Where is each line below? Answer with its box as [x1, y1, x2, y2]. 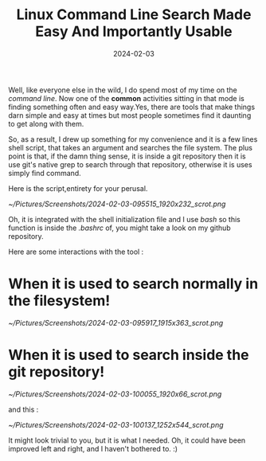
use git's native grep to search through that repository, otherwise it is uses [8, 159, 252, 169]
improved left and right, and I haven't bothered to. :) [8, 443, 178, 453]
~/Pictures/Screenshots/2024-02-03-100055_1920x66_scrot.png [8, 389, 222, 399]
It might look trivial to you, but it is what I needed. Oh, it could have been [8, 436, 246, 445]
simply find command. [8, 168, 81, 178]
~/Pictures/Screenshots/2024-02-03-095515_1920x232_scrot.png [8, 199, 226, 209]
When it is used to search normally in [8, 275, 259, 293]
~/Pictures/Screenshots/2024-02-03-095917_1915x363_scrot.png [8, 318, 224, 327]
